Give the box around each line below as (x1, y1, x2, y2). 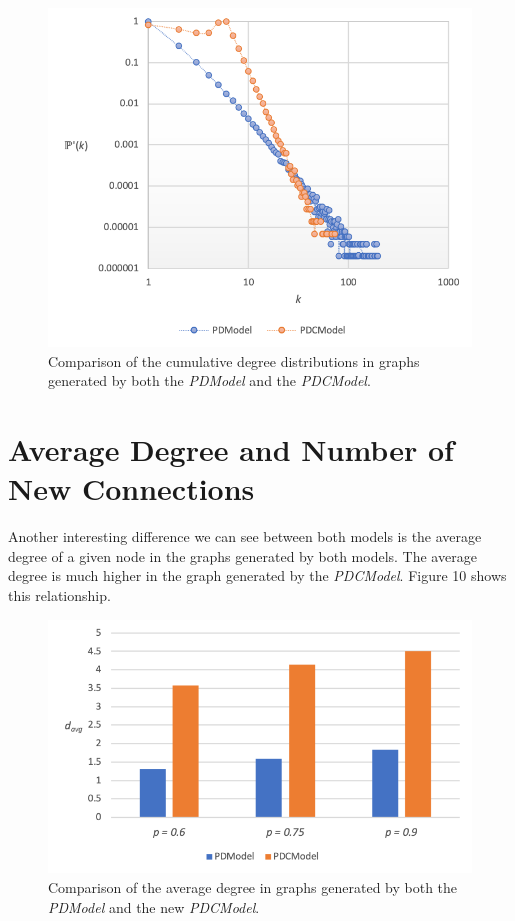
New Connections (8, 468, 255, 509)
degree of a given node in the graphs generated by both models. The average (8, 545, 477, 566)
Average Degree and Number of (8, 429, 454, 470)
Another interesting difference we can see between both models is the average (8, 526, 482, 547)
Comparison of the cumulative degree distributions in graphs (48, 350, 420, 371)
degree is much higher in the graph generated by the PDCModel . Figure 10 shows (8, 565, 507, 586)
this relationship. (8, 585, 111, 606)
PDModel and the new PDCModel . (48, 896, 260, 917)
